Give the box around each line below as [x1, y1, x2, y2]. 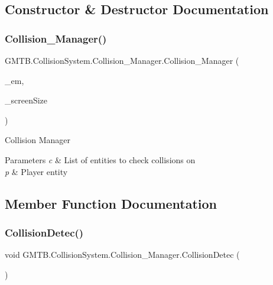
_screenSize [5, 94, 48, 106]
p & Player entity [5, 165, 68, 177]
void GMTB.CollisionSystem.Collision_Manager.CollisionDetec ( [5, 248, 240, 261]
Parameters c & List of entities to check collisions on [5, 153, 196, 166]
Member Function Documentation [5, 194, 217, 212]
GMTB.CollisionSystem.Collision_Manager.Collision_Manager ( [5, 54, 239, 66]
